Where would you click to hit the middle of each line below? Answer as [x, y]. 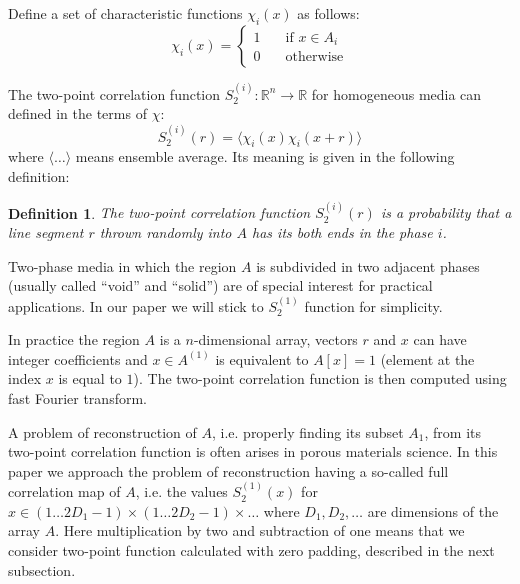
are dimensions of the [433, 510]
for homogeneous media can [396, 93]
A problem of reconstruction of [102, 431]
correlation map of [64, 491]
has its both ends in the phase [342, 232]
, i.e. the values [181, 491]
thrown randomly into [165, 232]
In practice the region [74, 339]
